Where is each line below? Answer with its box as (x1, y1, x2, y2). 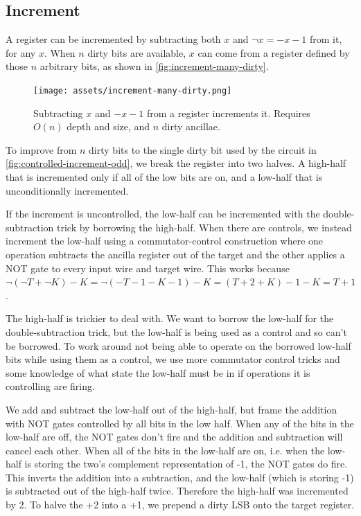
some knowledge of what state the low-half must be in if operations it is (6, 365, 310, 380)
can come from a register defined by (197, 45, 350, 60)
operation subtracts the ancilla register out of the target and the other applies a (6, 247, 345, 261)
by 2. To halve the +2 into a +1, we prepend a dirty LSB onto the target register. (6, 497, 355, 512)
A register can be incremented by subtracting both (6, 32, 221, 46)
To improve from (6, 142, 77, 157)
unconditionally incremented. (6, 183, 129, 197)
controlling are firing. (6, 379, 95, 393)
